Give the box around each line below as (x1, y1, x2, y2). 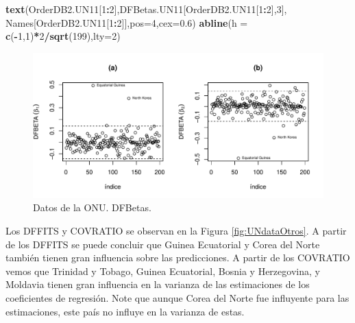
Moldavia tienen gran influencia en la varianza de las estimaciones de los (5, 277, 310, 291)
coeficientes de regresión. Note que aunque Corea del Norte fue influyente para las (5, 290, 350, 304)
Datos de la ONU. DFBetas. (33, 200, 151, 215)
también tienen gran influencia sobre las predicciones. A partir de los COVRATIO (5, 250, 350, 265)
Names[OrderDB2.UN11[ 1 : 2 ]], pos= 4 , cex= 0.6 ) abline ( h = (5, 15, 248, 29)
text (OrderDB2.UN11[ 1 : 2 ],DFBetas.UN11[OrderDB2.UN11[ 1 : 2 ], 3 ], (5, 2, 287, 16)
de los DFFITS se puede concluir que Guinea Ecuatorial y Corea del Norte (5, 237, 320, 251)
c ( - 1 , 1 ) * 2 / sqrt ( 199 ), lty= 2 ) (5, 29, 121, 43)
